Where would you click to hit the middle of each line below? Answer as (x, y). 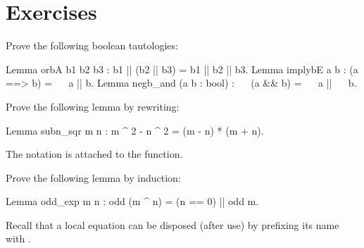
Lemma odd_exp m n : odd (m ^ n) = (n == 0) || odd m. (132, 201)
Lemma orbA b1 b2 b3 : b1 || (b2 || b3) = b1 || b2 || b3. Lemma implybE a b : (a (182, 69)
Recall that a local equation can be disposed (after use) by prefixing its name (172, 224)
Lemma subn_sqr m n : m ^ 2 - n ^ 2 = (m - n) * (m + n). (135, 130)
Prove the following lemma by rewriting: (93, 106)
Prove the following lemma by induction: (93, 177)
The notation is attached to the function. (94, 154)
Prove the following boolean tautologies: (92, 45)
